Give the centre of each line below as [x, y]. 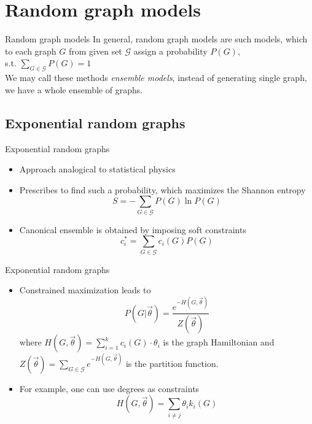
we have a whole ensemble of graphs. [74, 89]
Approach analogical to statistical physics [97, 169]
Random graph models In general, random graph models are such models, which [156, 39]
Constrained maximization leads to [85, 290]
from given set [95, 51]
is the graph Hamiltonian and [219, 342]
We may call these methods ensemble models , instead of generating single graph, [156, 78]
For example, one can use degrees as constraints [109, 388]
